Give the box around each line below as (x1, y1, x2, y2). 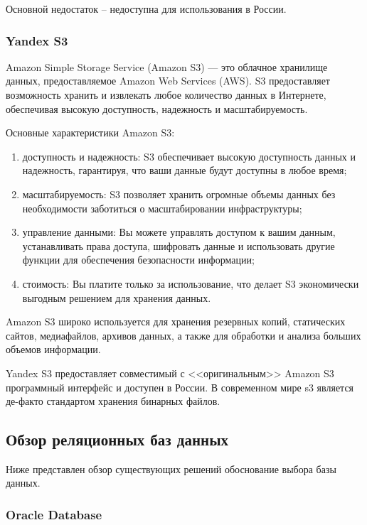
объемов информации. (6, 342, 101, 357)
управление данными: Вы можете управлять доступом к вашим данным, (22, 224, 336, 239)
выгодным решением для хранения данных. (22, 290, 211, 305)
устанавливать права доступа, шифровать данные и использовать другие (22, 238, 335, 253)
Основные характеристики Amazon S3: (6, 125, 175, 140)
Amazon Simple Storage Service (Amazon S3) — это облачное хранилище (6, 59, 328, 74)
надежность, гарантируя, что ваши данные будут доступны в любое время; (22, 163, 347, 178)
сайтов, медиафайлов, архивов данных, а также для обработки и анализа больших (6, 328, 361, 342)
